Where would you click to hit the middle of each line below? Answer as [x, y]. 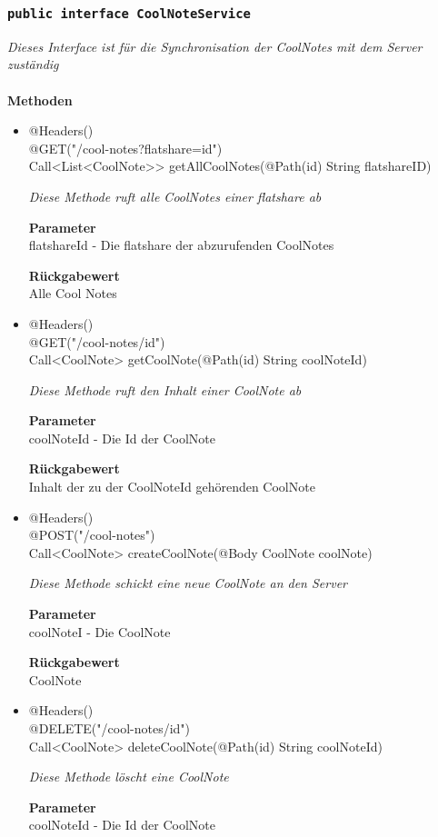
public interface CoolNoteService [129, 13]
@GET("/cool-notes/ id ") [97, 341]
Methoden [40, 100]
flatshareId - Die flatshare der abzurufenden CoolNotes [181, 245]
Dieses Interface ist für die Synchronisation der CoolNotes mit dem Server [215, 46]
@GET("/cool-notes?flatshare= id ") [125, 148]
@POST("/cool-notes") [92, 535]
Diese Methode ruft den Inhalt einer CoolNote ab [165, 389]
